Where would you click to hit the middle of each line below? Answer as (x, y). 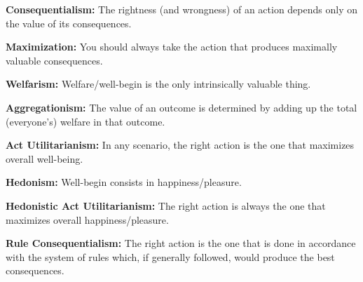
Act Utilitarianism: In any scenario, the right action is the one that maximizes (180, 145)
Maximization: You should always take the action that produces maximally (172, 47)
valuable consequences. (54, 60)
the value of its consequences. (69, 23)
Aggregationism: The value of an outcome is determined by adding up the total (181, 107)
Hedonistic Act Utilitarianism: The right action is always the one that (166, 205)
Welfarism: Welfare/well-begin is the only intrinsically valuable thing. (158, 84)
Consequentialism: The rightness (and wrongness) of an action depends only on (181, 9)
